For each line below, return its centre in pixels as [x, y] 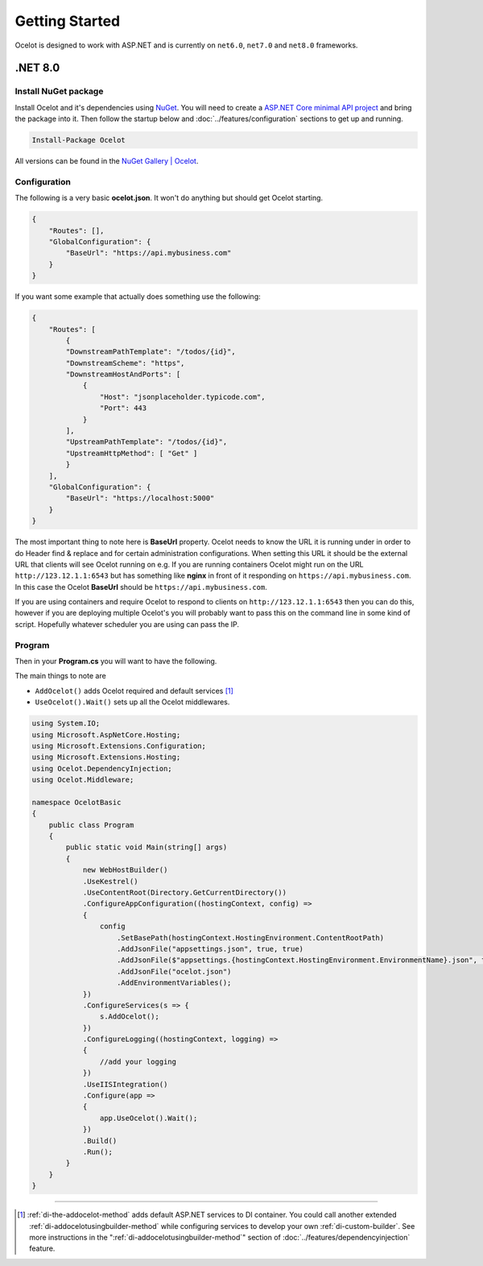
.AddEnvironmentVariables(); [174, 983]
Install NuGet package [59, 91]
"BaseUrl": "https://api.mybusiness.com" [149, 253]
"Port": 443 [123, 408]
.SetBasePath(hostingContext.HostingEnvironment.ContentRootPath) [251, 938]
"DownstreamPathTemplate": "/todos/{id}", [151, 352]
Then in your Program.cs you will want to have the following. [116, 661]
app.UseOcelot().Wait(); [149, 1118]
